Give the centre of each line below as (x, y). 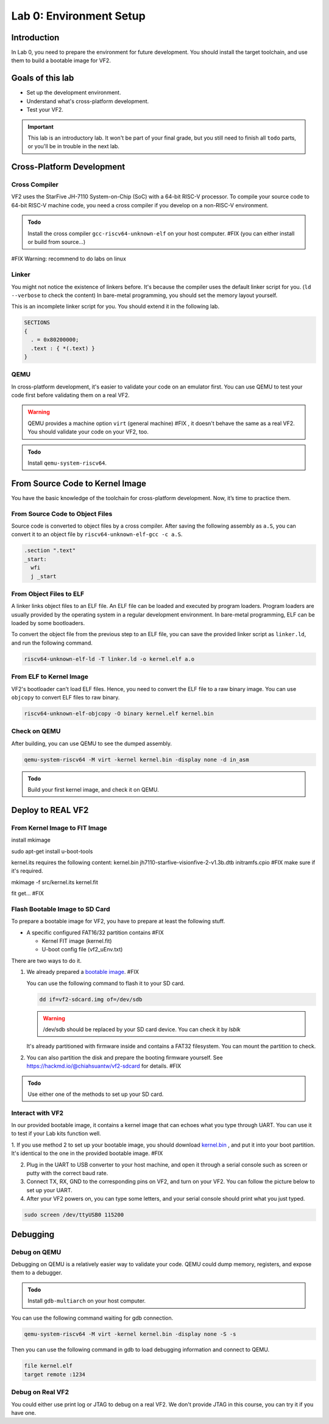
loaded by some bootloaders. (48, 623)
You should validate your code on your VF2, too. (88, 432)
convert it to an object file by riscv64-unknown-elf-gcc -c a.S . (97, 534)
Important (41, 127)
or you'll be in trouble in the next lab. (74, 146)
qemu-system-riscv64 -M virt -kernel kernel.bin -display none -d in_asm (136, 760)
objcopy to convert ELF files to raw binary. (65, 697)
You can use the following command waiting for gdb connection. (92, 1318)
